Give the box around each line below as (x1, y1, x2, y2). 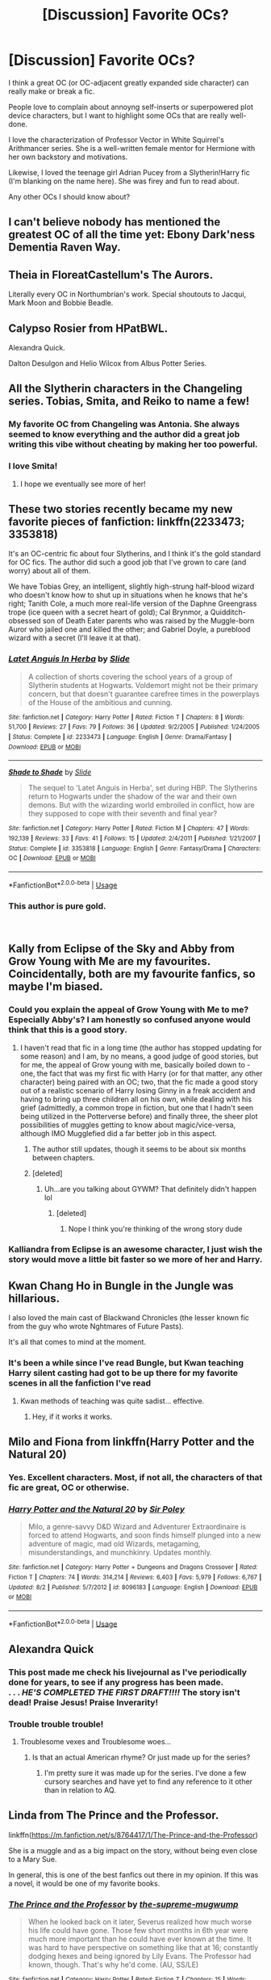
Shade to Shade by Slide (8, 767, 92, 777)
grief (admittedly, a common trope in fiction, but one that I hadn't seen (19, 1102, 254, 1112)
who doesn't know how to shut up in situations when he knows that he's (8, 590, 248, 600)
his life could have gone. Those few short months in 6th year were (27, 1926, 248, 1936)
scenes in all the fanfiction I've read (8, 1378, 152, 1389)
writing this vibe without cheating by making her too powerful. (8, 438, 258, 450)
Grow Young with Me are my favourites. (8, 954, 211, 968)
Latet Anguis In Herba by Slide (8, 653, 131, 665)
